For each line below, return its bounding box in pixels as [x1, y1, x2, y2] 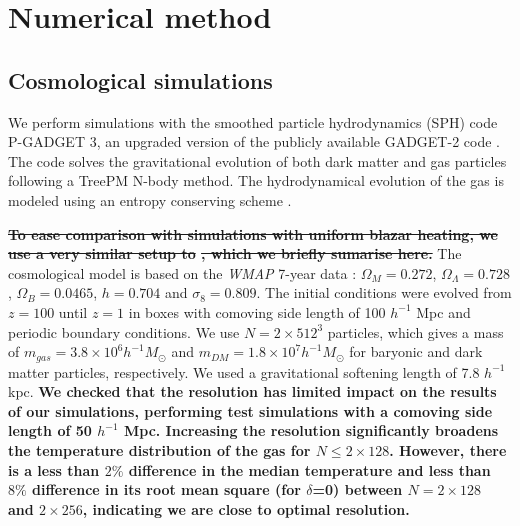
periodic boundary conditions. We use [8, 321, 240, 342]
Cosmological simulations [8, 64, 273, 95]
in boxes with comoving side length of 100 [128, 301, 386, 322]
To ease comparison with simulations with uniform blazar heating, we [8, 223, 498, 244]
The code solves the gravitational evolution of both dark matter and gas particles [8, 150, 507, 171]
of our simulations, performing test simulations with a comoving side [8, 400, 493, 421]
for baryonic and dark [349, 341, 483, 362]
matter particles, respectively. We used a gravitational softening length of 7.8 [8, 361, 480, 382]
